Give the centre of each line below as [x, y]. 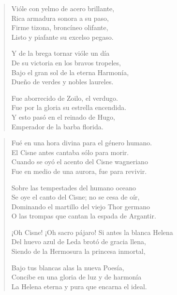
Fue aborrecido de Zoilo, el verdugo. [65, 98]
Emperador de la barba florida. [57, 126]
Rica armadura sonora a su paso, [60, 18]
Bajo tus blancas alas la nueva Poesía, [68, 267]
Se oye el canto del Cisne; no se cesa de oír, [75, 197]
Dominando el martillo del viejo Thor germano [81, 206]
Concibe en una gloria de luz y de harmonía [76, 277]
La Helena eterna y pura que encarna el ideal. [79, 286]
